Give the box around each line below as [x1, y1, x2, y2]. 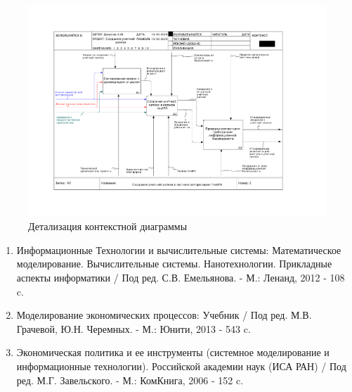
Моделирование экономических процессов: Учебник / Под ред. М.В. [16, 308, 312, 322]
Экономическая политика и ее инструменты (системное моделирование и [16, 345, 330, 360]
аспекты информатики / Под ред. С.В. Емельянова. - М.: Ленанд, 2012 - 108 [16, 270, 345, 285]
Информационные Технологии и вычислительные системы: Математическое [16, 242, 341, 257]
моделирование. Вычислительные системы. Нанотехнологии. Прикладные [16, 256, 332, 271]
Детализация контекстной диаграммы [28, 219, 188, 234]
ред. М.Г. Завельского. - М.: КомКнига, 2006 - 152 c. [16, 372, 244, 387]
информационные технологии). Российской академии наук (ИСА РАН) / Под [16, 359, 346, 373]
